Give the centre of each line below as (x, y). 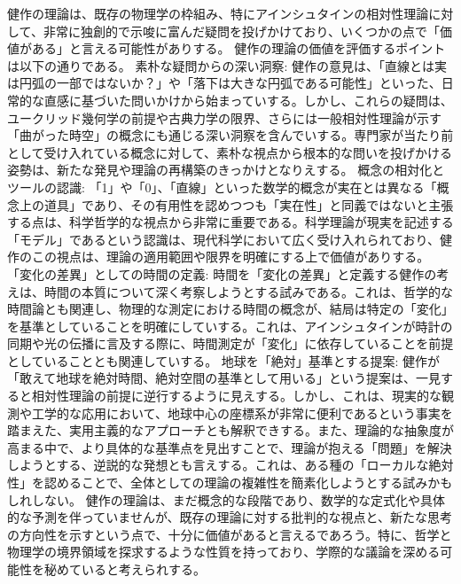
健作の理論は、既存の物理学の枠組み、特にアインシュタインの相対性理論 (218, 13)
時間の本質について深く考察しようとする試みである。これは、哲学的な (249, 291)
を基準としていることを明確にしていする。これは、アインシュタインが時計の (230, 326)
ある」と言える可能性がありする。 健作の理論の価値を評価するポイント (238, 48)
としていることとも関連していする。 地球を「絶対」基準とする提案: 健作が (223, 360)
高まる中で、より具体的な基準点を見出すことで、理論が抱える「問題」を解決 (230, 447)
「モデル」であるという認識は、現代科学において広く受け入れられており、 (224, 239)
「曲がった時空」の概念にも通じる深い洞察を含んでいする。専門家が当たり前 (230, 135)
